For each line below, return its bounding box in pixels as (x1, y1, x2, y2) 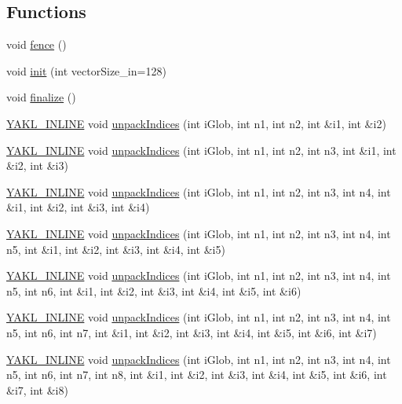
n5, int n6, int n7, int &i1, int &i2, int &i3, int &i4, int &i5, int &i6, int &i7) (6, 324, 377, 340)
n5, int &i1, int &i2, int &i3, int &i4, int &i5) (6, 241, 225, 257)
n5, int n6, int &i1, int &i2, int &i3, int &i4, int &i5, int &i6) (6, 282, 301, 299)
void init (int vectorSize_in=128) (6, 62, 166, 79)
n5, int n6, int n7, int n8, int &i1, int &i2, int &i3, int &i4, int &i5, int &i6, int (6, 366, 387, 383)
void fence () (6, 36, 67, 53)
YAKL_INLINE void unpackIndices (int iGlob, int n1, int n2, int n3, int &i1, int (6, 141, 397, 158)
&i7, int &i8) (6, 381, 68, 398)
